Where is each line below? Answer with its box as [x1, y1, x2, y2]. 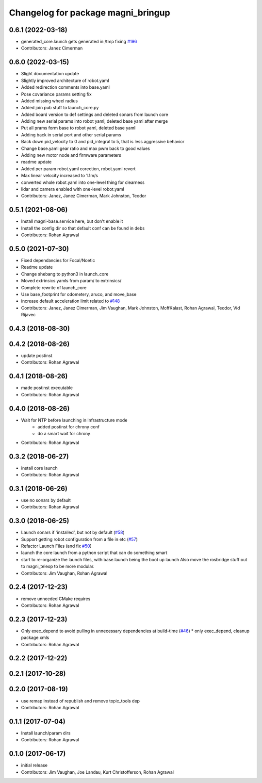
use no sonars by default [21, 497, 71, 503]
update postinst [21, 353, 53, 359]
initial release [21, 762, 48, 768]
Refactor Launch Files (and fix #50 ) [21, 543, 92, 549]
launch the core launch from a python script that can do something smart [21, 550, 167, 555]
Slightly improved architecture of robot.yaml [21, 78, 109, 83]
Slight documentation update [21, 71, 80, 77]
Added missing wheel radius [21, 98, 78, 104]
